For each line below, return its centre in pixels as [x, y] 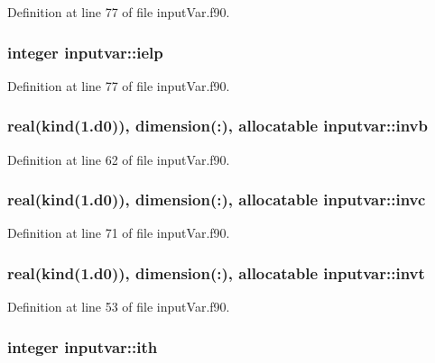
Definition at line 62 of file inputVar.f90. [119, 159]
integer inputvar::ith [83, 346]
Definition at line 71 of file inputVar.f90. [119, 233]
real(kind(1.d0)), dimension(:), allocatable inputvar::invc [217, 200]
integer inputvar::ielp [85, 52]
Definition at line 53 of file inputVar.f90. [119, 307]
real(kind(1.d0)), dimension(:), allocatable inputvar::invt [216, 272]
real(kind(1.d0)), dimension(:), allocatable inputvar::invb [217, 126]
